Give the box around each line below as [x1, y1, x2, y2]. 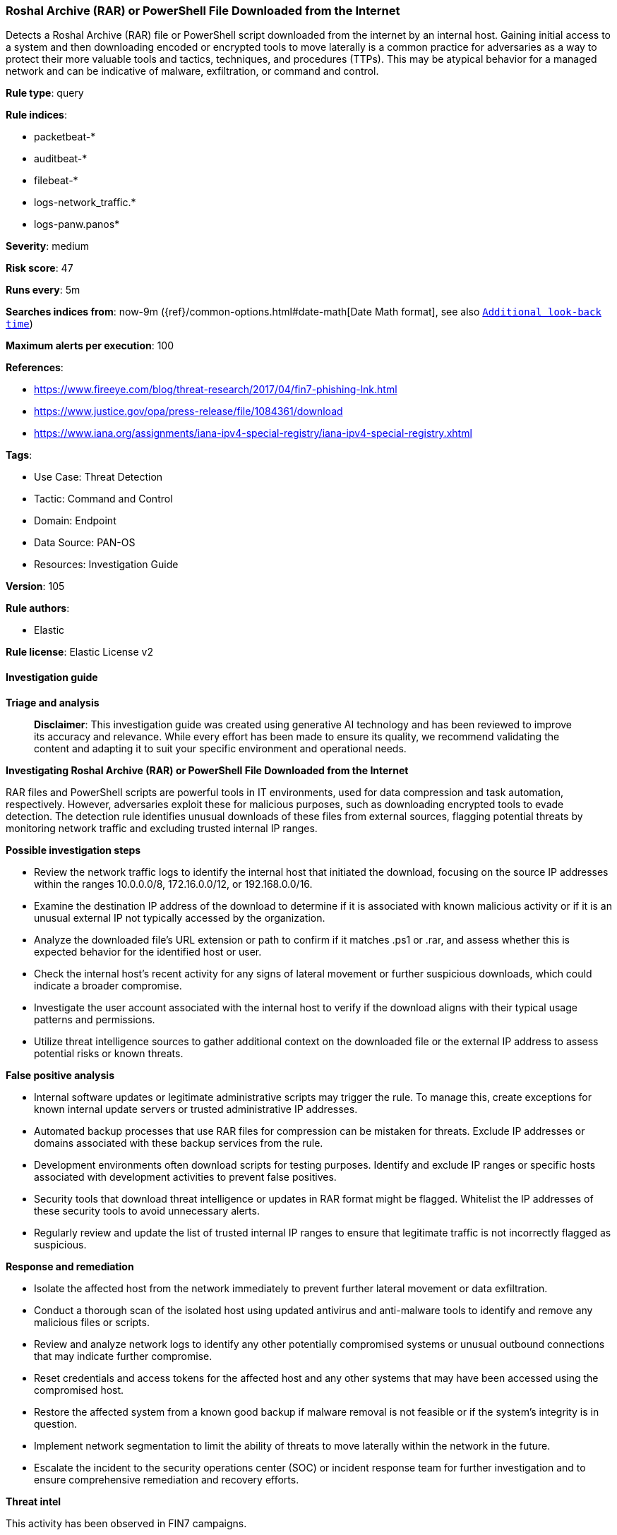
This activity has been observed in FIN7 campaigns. [6, 1517, 247, 1529]
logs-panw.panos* [34, 218, 120, 231]
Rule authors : [6, 602, 70, 615]
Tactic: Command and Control [34, 493, 173, 505]
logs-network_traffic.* [34, 196, 136, 209]
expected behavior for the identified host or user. [34, 945, 262, 958]
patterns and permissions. [34, 1013, 155, 1025]
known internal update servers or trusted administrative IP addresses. [34, 1102, 358, 1115]
